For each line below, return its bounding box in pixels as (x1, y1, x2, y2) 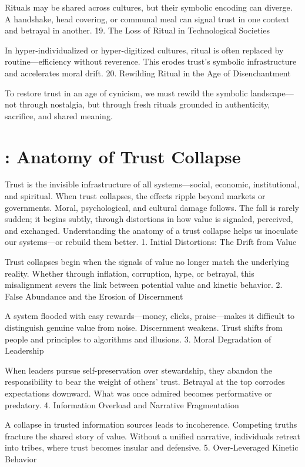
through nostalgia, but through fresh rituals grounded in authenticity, (19, 98, 270, 110)
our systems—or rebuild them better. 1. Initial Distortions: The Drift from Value (5, 236, 297, 248)
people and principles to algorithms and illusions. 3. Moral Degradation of (5, 332, 272, 345)
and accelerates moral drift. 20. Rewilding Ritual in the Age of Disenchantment (5, 66, 291, 79)
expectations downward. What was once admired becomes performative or (5, 387, 272, 399)
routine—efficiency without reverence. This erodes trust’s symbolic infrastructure (5, 55, 297, 68)
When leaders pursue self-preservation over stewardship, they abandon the (5, 364, 272, 376)
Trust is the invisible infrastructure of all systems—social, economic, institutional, (5, 178, 300, 190)
